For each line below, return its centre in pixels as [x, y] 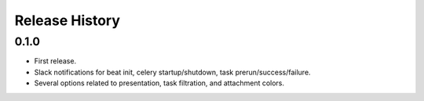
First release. [55, 61]
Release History [68, 20]
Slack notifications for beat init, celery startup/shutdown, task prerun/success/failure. [172, 72]
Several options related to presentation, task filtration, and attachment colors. [159, 83]
